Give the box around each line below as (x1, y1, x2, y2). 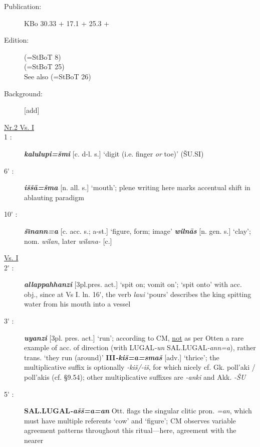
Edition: (4, 35, 29, 45)
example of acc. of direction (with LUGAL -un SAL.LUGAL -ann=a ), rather (24, 342, 256, 353)
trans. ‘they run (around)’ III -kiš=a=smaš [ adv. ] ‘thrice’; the (24, 352, 219, 362)
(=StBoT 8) (24, 51, 61, 62)
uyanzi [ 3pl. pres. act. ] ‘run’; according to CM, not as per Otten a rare (24, 332, 244, 343)
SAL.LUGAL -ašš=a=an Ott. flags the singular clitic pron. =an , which (24, 405, 252, 416)
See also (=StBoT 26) (24, 71, 91, 81)
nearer (24, 435, 44, 445)
